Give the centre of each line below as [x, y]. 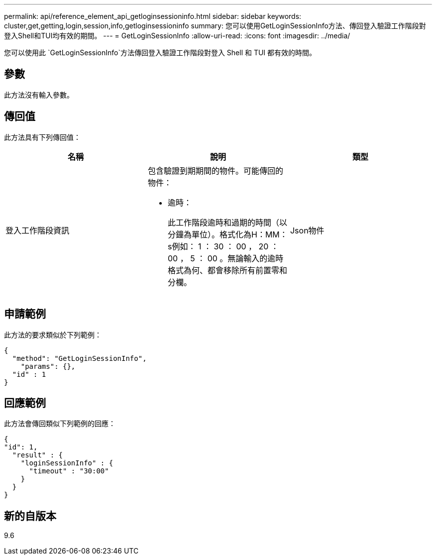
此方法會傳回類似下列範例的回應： [60, 424]
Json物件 [307, 230]
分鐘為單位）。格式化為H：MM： [227, 234]
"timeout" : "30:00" [69, 471]
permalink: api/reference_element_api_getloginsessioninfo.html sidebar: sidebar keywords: [153, 16]
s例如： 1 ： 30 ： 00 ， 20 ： [223, 246]
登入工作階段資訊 [38, 230]
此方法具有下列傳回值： [42, 137]
